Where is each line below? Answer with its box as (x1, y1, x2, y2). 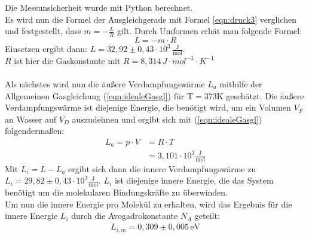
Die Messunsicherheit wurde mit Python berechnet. (5, 1, 193, 13)
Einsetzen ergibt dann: (5, 42, 87, 55)
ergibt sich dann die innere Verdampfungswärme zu (68, 162, 256, 175)
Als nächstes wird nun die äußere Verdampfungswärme (5, 78, 205, 90)
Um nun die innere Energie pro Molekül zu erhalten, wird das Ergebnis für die (5, 197, 292, 210)
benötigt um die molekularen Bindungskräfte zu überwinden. (5, 186, 228, 199)
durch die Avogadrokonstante (71, 209, 178, 222)
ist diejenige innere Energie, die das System (114, 174, 274, 187)
